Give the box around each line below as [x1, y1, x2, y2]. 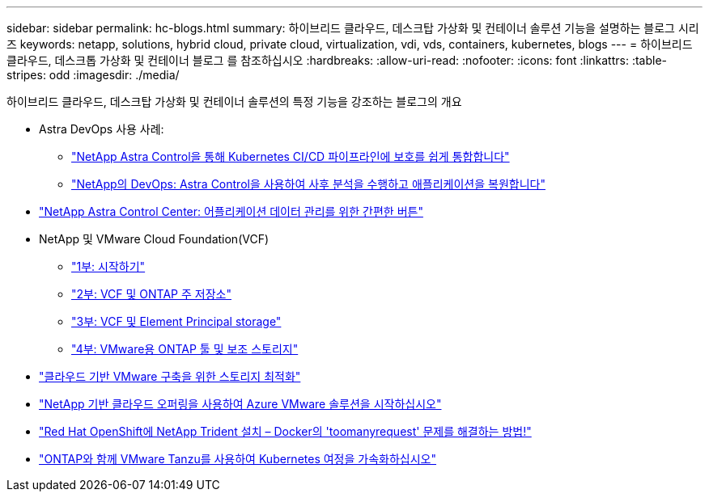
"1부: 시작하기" [71, 260, 146, 273]
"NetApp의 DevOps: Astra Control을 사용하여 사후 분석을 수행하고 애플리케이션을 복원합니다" [71, 177, 546, 191]
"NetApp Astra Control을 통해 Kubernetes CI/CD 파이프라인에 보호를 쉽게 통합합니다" [71, 150, 510, 163]
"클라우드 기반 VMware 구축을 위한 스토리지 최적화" [39, 369, 301, 383]
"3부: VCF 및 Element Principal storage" [71, 314, 282, 328]
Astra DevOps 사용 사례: [39, 122, 164, 136]
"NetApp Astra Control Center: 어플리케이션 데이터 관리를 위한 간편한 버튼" [39, 205, 423, 218]
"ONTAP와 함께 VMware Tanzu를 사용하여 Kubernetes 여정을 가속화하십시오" [39, 452, 436, 466]
